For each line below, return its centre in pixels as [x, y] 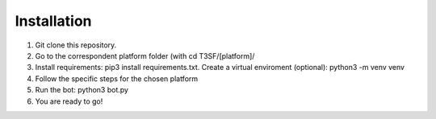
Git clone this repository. [76, 45]
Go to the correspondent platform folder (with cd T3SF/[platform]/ [145, 55]
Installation [53, 21]
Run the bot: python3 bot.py [82, 90]
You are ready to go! [69, 101]
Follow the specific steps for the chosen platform [117, 78]
